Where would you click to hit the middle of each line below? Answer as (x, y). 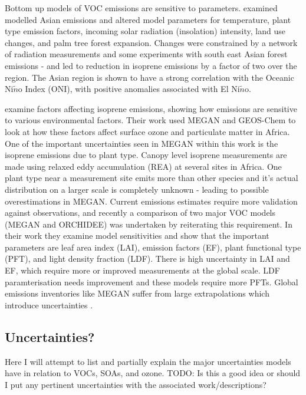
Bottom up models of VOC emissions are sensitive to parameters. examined (141, 8)
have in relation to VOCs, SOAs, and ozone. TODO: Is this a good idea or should (153, 373)
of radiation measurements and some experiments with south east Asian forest (146, 54)
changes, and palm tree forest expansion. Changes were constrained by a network (151, 42)
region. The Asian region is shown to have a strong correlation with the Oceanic (149, 77)
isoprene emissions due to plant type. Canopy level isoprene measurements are (146, 155)
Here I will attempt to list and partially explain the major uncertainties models (148, 361)
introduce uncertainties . (49, 305)
